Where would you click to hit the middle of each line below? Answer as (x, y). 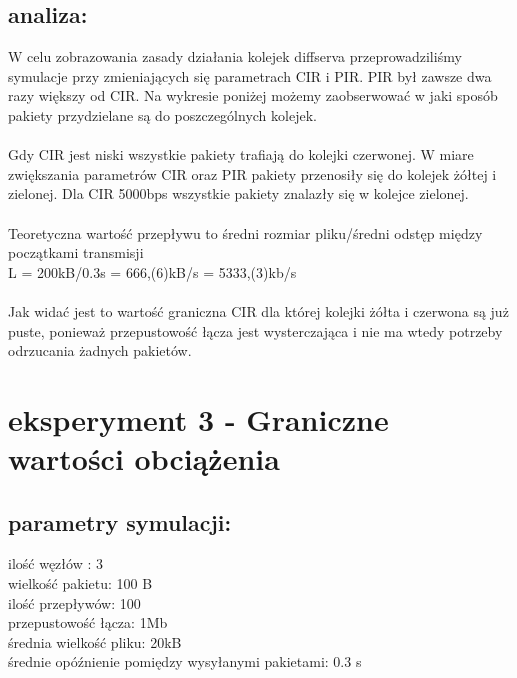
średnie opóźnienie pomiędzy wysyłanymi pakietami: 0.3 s (185, 661)
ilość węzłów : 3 (55, 563)
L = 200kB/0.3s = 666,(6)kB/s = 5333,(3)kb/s (152, 271)
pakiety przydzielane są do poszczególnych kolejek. (162, 114)
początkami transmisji (76, 252)
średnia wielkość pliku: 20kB (95, 641)
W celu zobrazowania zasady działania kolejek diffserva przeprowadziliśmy (235, 56)
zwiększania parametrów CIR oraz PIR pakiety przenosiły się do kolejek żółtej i (252, 173)
